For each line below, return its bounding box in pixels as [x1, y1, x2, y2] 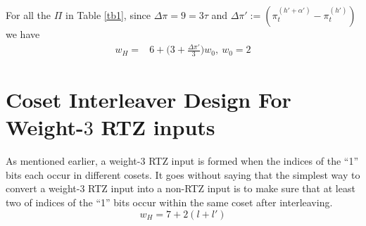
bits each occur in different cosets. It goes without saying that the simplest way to [6, 167, 360, 182]
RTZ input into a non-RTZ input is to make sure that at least [88, 181, 355, 196]
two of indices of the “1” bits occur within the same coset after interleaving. [6, 195, 333, 210]
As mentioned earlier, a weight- [6, 153, 141, 168]
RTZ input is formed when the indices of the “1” [149, 153, 359, 168]
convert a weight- [6, 181, 80, 196]
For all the [6, 8, 51, 22]
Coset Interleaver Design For [6, 85, 291, 114]
